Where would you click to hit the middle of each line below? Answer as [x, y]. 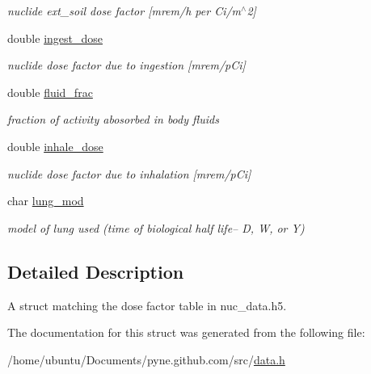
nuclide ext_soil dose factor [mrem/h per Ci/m [124, 11]
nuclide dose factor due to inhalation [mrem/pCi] [129, 173]
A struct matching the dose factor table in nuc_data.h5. [147, 305]
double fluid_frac [50, 92]
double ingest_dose [55, 38]
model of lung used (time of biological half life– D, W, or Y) [156, 227]
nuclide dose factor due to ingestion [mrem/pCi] [126, 65]
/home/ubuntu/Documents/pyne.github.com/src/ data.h [146, 359]
